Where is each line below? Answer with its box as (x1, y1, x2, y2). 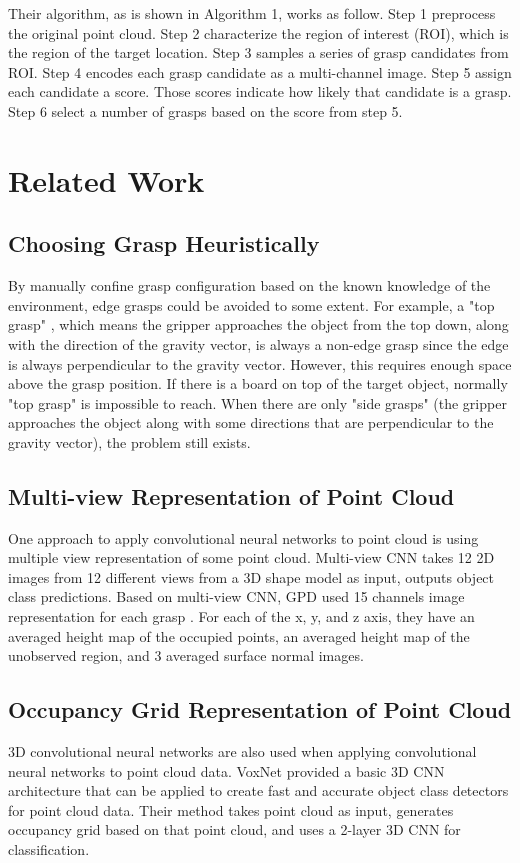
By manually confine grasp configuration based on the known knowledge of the (8, 275, 491, 296)
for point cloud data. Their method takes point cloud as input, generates (8, 799, 454, 820)
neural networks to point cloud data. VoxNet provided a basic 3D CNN (8, 760, 445, 781)
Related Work (8, 159, 205, 200)
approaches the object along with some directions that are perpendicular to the (8, 412, 494, 433)
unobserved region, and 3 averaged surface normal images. (8, 645, 364, 666)
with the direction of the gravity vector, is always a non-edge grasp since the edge (8, 333, 509, 354)
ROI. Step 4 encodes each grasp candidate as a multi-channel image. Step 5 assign (8, 61, 512, 82)
